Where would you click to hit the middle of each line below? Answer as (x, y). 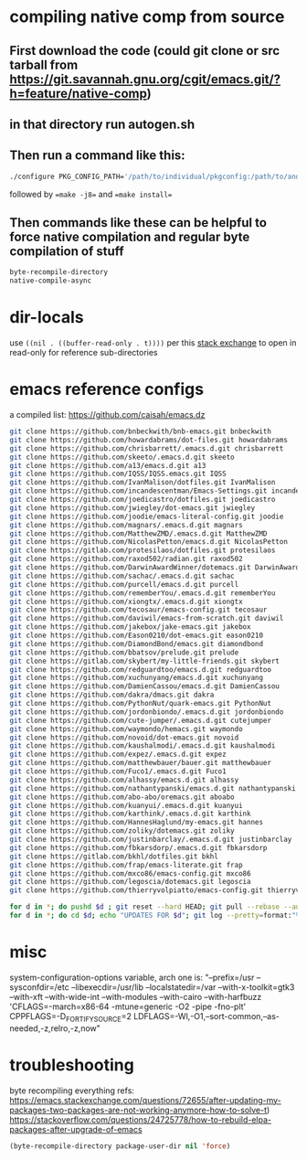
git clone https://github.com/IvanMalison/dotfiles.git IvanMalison (143, 483)
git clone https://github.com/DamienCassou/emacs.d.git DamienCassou (145, 686)
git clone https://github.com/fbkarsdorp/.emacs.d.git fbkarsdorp (138, 847)
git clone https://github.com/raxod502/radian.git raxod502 (127, 559)
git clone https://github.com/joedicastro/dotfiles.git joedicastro (143, 500)
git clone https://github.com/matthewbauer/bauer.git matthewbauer (141, 763)
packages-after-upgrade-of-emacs (76, 1129)
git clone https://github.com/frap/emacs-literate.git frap (127, 865)
